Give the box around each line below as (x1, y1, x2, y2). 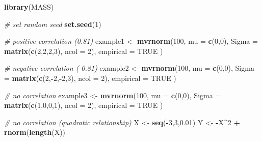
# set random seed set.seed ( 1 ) (4, 18, 101, 29)
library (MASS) (4, 2, 54, 12)
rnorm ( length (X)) (4, 127, 66, 137)
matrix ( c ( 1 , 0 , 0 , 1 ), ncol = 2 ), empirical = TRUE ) (4, 100, 163, 110)
